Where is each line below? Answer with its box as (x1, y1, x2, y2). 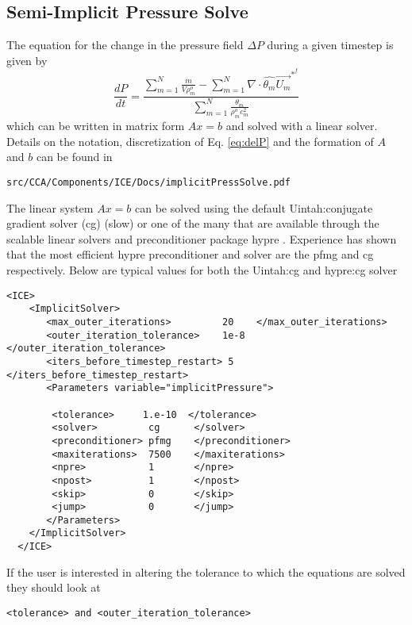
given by (6, 52, 48, 68)
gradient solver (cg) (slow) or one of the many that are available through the (6, 215, 379, 232)
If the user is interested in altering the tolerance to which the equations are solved (6, 563, 406, 580)
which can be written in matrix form (6, 117, 185, 134)
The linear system (6, 199, 94, 216)
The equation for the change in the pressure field (6, 36, 244, 53)
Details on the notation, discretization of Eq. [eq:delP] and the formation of (6, 132, 374, 149)
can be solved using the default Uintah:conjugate (134, 199, 373, 216)
